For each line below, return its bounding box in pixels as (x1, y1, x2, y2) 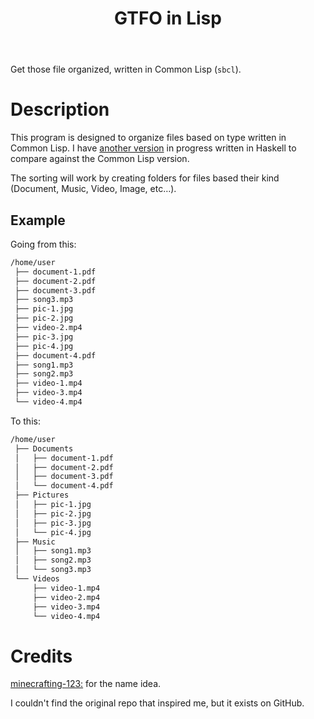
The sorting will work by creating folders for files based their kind (10, 172, 280, 184)
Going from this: (10, 238, 77, 250)
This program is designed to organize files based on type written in (10, 132, 287, 144)
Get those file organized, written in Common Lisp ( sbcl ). (10, 63, 242, 76)
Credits (10, 645, 73, 667)
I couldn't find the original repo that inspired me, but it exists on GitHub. (10, 697, 305, 709)
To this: (10, 415, 41, 427)
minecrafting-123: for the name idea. (10, 678, 162, 690)
